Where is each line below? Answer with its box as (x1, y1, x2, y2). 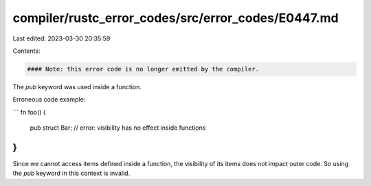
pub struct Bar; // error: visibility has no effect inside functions (30, 124, 206, 132)
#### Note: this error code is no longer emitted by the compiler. (27, 65, 260, 73)
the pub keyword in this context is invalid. (12, 169, 131, 178)
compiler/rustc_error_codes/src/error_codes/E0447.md (12, 10, 339, 25)
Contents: (12, 47, 41, 55)
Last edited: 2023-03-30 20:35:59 (12, 34, 111, 43)
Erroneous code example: (12, 95, 86, 104)
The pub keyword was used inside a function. (12, 82, 142, 91)
